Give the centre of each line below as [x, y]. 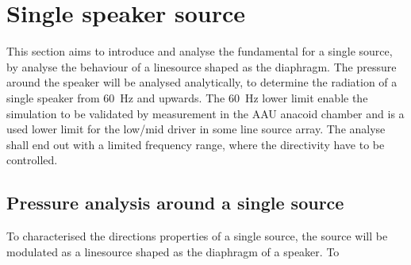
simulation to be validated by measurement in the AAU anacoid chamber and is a [205, 113]
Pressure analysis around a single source [175, 203]
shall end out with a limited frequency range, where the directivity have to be [196, 144]
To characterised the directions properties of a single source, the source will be [197, 236]
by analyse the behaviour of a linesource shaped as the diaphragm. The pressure [202, 66]
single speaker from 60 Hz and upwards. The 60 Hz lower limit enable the [187, 97]
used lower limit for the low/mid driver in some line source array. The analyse [196, 129]
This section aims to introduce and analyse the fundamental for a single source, [200, 51]
